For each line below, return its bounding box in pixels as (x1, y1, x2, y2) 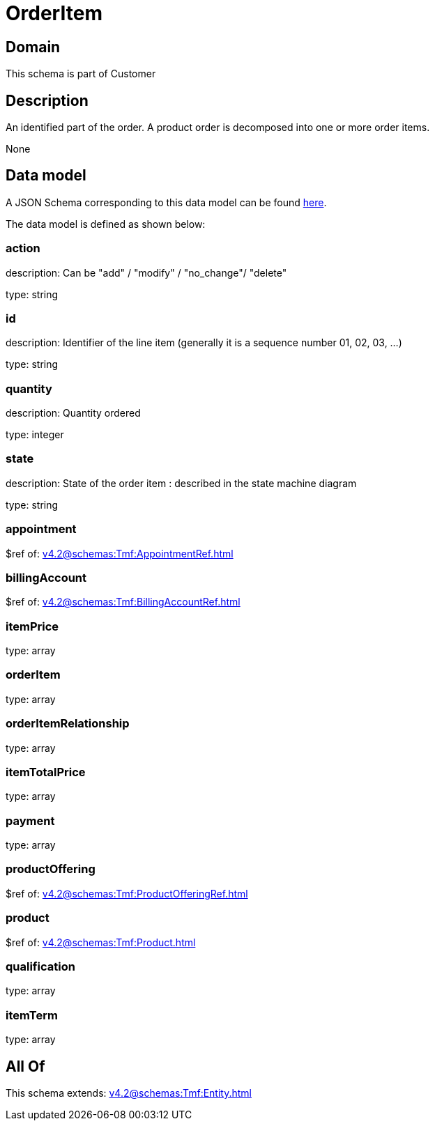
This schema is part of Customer (6, 68, 156, 80)
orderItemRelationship (6, 716, 130, 731)
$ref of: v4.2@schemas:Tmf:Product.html (6, 936, 196, 948)
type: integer (6, 429, 64, 441)
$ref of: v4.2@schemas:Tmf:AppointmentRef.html (6, 547, 234, 560)
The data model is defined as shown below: (6, 217, 206, 230)
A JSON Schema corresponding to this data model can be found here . (6, 196, 327, 208)
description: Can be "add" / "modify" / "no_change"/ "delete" (6, 266, 287, 279)
